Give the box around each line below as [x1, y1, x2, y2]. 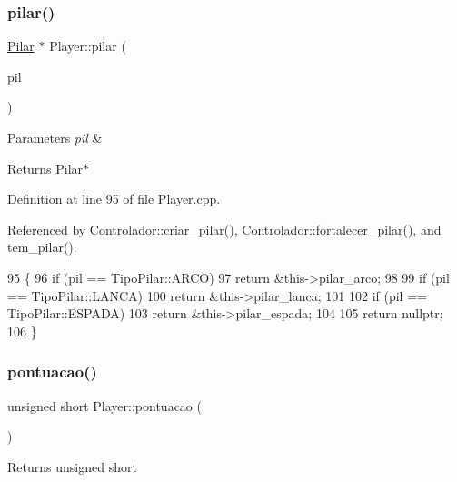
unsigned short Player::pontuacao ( [7, 396, 202, 415]
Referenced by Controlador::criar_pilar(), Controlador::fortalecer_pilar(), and [7, 219, 442, 238]
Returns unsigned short [7, 457, 137, 476]
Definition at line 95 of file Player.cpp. [7, 189, 221, 208]
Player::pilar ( [49, 36, 126, 55]
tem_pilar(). [7, 237, 77, 256]
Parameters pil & [7, 128, 103, 146]
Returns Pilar [7, 158, 84, 177]
